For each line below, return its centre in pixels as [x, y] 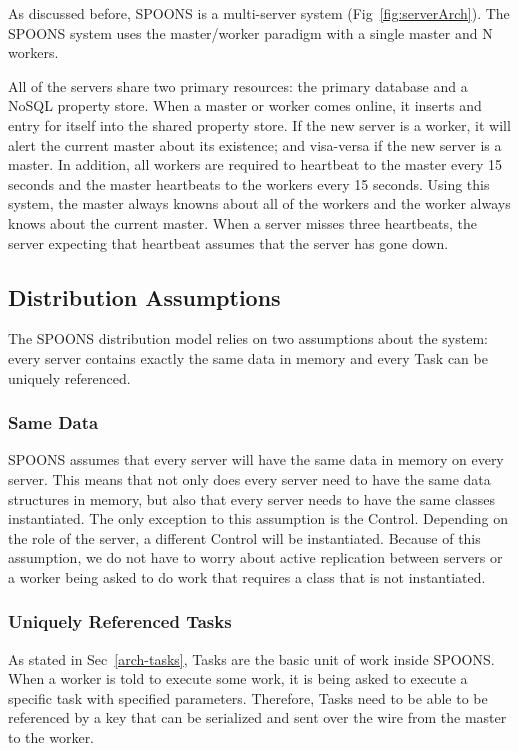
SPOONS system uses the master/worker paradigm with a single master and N [250, 32]
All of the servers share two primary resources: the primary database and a [238, 85]
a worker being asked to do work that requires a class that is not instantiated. [247, 576]
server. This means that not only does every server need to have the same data [249, 478]
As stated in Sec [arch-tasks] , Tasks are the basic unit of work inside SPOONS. [251, 658]
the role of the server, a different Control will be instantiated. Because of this [244, 537]
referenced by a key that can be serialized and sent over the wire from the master [257, 717]
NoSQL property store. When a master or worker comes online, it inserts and [245, 105]
